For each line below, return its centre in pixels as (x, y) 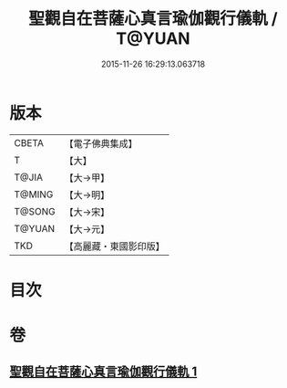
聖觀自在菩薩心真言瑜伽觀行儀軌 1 (103, 372)
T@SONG (35, 211)
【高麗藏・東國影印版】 (115, 246)
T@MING (34, 194)
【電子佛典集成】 (101, 143)
